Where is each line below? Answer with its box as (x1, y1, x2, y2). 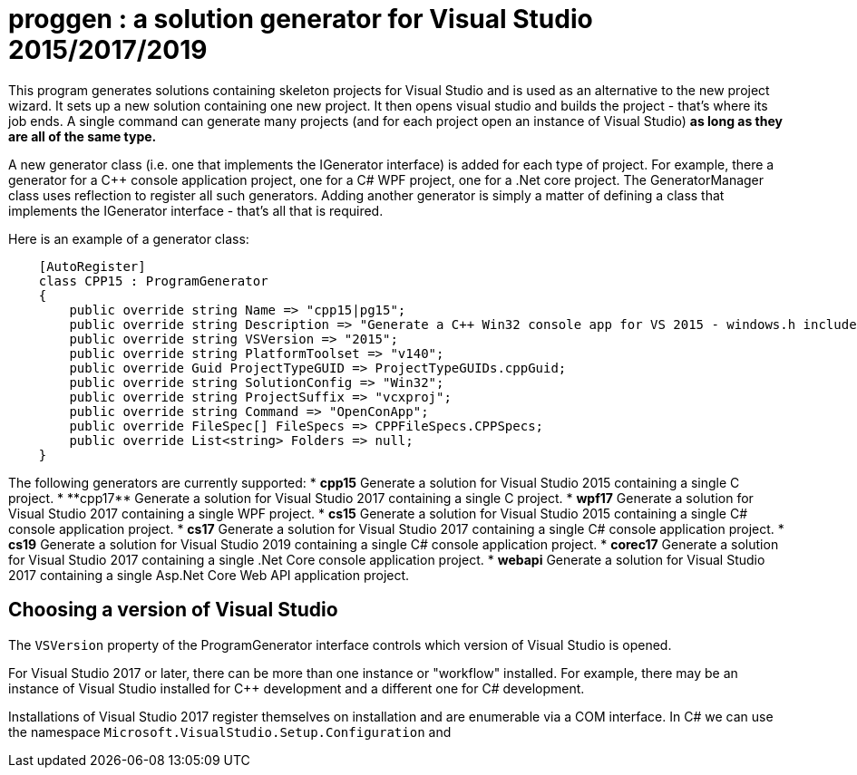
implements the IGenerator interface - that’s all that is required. (8, 202, 384, 218)
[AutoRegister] (38, 258, 146, 274)
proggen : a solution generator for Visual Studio (8, 4, 593, 34)
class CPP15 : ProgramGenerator (38, 273, 268, 288)
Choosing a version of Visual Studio (8, 598, 338, 622)
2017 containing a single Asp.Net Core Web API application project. (8, 567, 410, 583)
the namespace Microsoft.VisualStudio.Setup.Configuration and (8, 723, 452, 740)
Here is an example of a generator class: (8, 230, 249, 247)
